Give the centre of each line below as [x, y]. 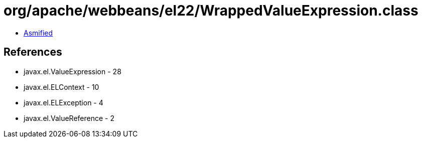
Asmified [38, 33]
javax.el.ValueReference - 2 [69, 118]
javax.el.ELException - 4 [63, 102]
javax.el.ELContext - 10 [61, 87]
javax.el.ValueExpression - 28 [73, 71]
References [33, 52]
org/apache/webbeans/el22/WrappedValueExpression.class [211, 11]
